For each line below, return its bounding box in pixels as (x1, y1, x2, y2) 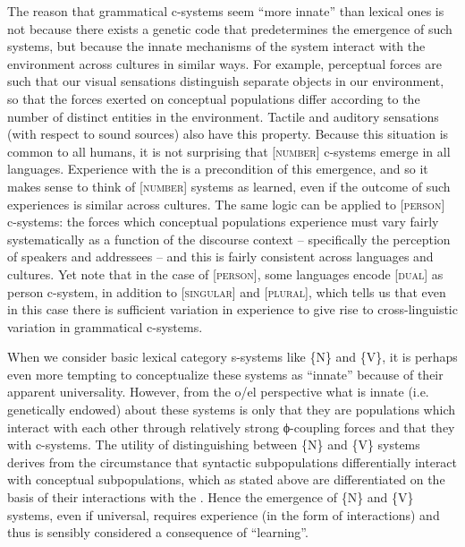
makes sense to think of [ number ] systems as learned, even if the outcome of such (7, 176, 451, 195)
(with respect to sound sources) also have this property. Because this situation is (7, 124, 449, 143)
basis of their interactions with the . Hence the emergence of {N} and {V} (7, 488, 414, 507)
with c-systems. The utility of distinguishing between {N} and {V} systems (7, 435, 420, 454)
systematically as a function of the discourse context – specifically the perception (7, 229, 451, 248)
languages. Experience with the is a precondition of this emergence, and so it (7, 159, 428, 178)
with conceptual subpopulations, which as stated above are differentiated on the (7, 470, 445, 489)
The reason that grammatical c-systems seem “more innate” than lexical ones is (7, 2, 444, 20)
